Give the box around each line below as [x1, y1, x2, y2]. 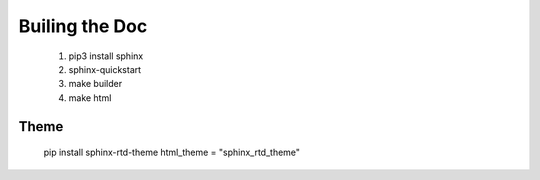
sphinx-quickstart [68, 63, 142, 75]
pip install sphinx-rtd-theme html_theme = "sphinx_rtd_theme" [43, 146, 300, 159]
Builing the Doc [18, 15, 148, 37]
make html [68, 91, 112, 104]
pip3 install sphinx [68, 50, 144, 62]
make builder [68, 78, 123, 90]
